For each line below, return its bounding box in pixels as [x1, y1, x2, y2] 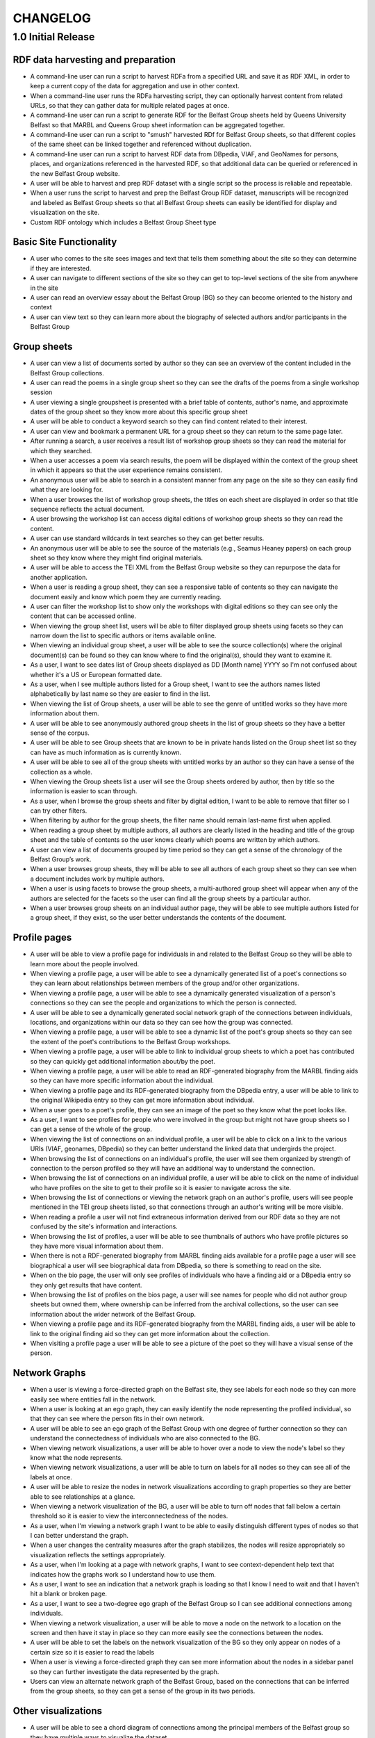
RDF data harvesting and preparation [12, 54, 176, 65]
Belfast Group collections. [30, 368, 104, 377]
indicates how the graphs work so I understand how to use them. [30, 1570, 217, 1578]
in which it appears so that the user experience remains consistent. [30, 466, 222, 474]
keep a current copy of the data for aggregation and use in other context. [30, 82, 240, 90]
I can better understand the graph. [30, 1532, 128, 1540]
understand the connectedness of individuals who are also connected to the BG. [30, 1434, 260, 1443]
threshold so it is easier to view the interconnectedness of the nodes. [30, 1512, 228, 1520]
